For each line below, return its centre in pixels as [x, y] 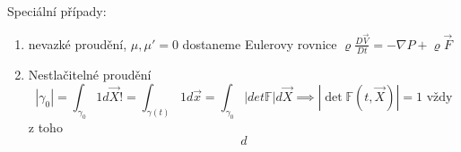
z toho [45, 127]
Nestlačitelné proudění [90, 74]
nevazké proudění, [78, 43]
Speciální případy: [57, 11]
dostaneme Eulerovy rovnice [260, 43]
